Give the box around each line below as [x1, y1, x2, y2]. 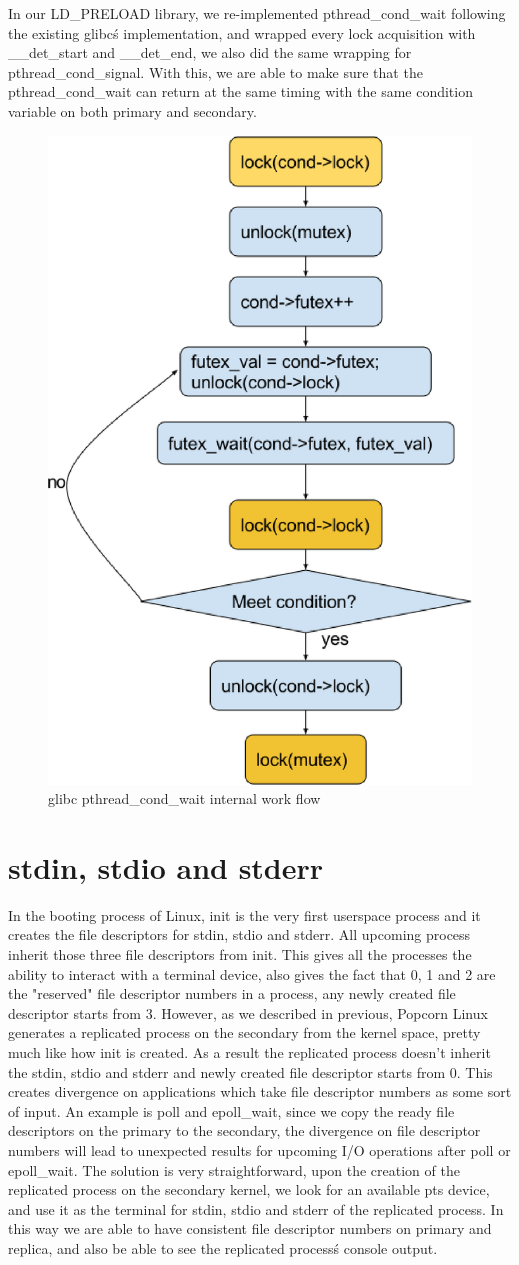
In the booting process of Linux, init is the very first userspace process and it [8, 904, 481, 925]
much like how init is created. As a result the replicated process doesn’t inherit [8, 1042, 491, 1063]
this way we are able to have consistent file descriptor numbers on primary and [8, 1218, 492, 1239]
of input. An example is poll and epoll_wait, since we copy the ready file [8, 1100, 455, 1121]
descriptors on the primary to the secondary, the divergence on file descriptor [8, 1120, 481, 1141]
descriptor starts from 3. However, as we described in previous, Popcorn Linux [8, 1002, 488, 1023]
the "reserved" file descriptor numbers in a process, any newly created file [8, 983, 456, 1004]
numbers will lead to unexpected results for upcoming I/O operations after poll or [8, 1139, 511, 1160]
